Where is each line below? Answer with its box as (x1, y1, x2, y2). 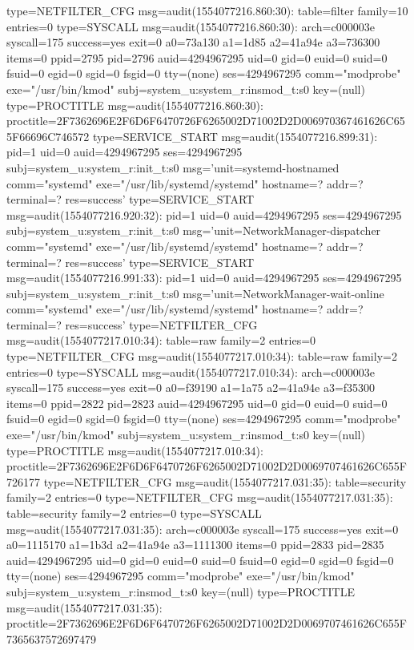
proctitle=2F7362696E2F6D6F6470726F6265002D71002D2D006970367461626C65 (6, 112, 405, 129)
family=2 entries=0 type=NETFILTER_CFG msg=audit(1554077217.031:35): (6, 489, 393, 506)
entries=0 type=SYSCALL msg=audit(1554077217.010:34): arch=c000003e (6, 363, 375, 380)
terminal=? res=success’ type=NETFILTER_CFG (6, 316, 258, 333)
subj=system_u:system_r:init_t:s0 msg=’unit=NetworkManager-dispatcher (6, 222, 381, 239)
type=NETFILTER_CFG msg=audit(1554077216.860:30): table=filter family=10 (6, 2, 408, 18)
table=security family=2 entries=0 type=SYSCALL (6, 505, 262, 521)
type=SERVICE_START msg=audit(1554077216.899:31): (92, 127, 378, 144)
